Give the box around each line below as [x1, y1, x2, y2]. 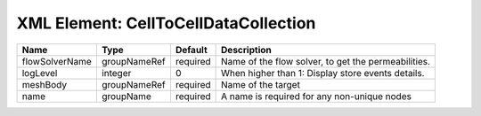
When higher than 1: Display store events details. [221, 66, 425, 79]
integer [101, 66, 132, 79]
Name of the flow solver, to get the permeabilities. [221, 55, 431, 67]
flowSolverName [21, 55, 93, 67]
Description [221, 43, 272, 56]
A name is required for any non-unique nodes [221, 89, 412, 102]
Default [175, 43, 208, 56]
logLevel [21, 66, 58, 79]
